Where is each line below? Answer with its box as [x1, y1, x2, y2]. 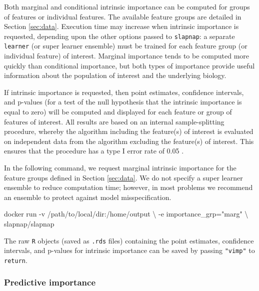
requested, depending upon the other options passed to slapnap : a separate [4, 30, 235, 41]
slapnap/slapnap [4, 218, 54, 228]
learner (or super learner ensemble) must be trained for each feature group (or [4, 40, 247, 51]
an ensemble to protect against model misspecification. [4, 191, 171, 202]
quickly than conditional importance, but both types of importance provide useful [4, 60, 255, 70]
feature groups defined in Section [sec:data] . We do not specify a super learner [4, 172, 243, 182]
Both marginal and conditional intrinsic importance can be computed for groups [4, 1, 250, 11]
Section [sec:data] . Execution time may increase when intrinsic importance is [4, 21, 239, 31]
